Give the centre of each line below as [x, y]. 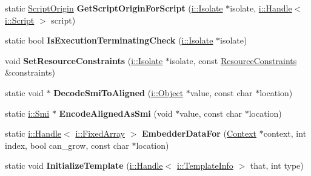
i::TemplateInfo [205, 165]
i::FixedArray [100, 133]
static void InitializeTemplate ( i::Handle [84, 165]
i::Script [20, 20]
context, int [285, 133]
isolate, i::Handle [261, 8]
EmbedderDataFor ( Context [199, 133]
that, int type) [277, 165]
